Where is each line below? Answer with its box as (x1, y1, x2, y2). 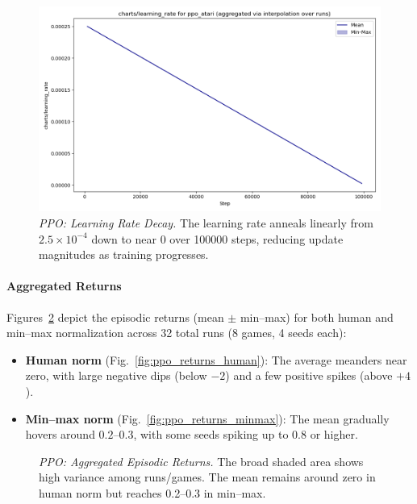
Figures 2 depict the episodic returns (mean (6, 308, 224, 325)
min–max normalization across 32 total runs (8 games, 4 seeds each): (6, 324, 347, 341)
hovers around (25, 426, 95, 443)
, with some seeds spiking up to (133, 426, 289, 443)
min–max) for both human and (240, 308, 394, 325)
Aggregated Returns (6, 277, 122, 294)
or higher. (310, 426, 358, 443)
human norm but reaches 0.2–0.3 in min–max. (39, 484, 266, 501)
